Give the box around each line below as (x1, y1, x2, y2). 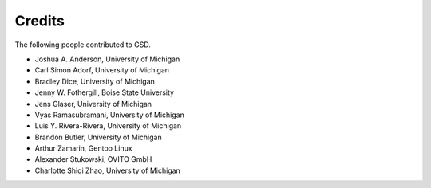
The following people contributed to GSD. (14, 40, 152, 49)
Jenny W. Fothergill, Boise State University (34, 88, 175, 97)
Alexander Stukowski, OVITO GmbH (34, 155, 152, 164)
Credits (14, 12, 65, 29)
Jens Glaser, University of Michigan (34, 99, 152, 108)
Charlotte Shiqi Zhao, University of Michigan (34, 166, 181, 175)
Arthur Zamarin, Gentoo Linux (34, 143, 132, 153)
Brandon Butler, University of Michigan (34, 132, 163, 142)
